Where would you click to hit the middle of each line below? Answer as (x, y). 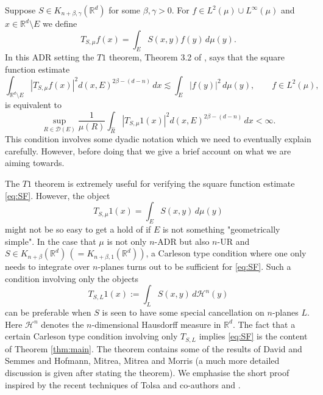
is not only (127, 241)
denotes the (62, 324)
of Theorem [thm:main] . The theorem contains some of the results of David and (154, 348)
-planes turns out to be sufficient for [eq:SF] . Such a (194, 266)
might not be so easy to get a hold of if (78, 229)
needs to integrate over (48, 266)
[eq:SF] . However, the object (58, 195)
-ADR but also (182, 241)
